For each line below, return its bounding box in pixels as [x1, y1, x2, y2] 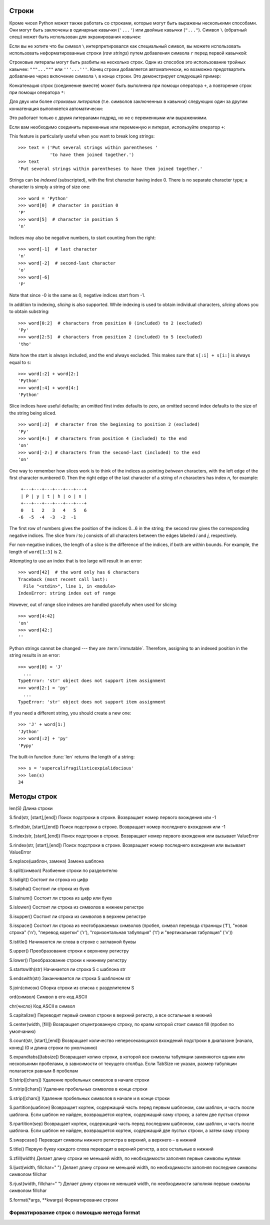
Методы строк [9, 792, 57, 800]
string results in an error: [9, 652, 60, 658]
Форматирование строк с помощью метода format [9, 1209, 140, 1216]
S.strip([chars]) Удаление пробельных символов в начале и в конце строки [9, 1095, 170, 1101]
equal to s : [9, 359, 31, 365]
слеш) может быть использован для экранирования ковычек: [9, 34, 142, 40]
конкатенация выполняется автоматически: [9, 105, 103, 111]
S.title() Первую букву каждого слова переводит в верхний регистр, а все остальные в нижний [9, 1146, 213, 1152]
